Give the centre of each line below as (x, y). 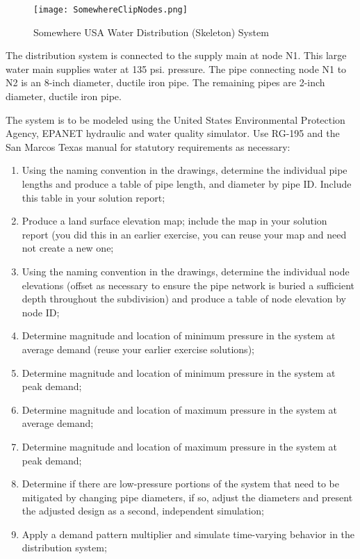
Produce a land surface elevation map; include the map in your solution (174, 221)
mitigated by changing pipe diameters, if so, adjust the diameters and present (187, 497)
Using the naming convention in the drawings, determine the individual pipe (185, 170)
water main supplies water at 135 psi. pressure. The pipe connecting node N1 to (176, 68)
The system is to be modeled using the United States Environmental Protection (175, 119)
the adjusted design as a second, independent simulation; (143, 511)
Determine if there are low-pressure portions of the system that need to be (180, 484)
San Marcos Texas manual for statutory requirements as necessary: (148, 146)
